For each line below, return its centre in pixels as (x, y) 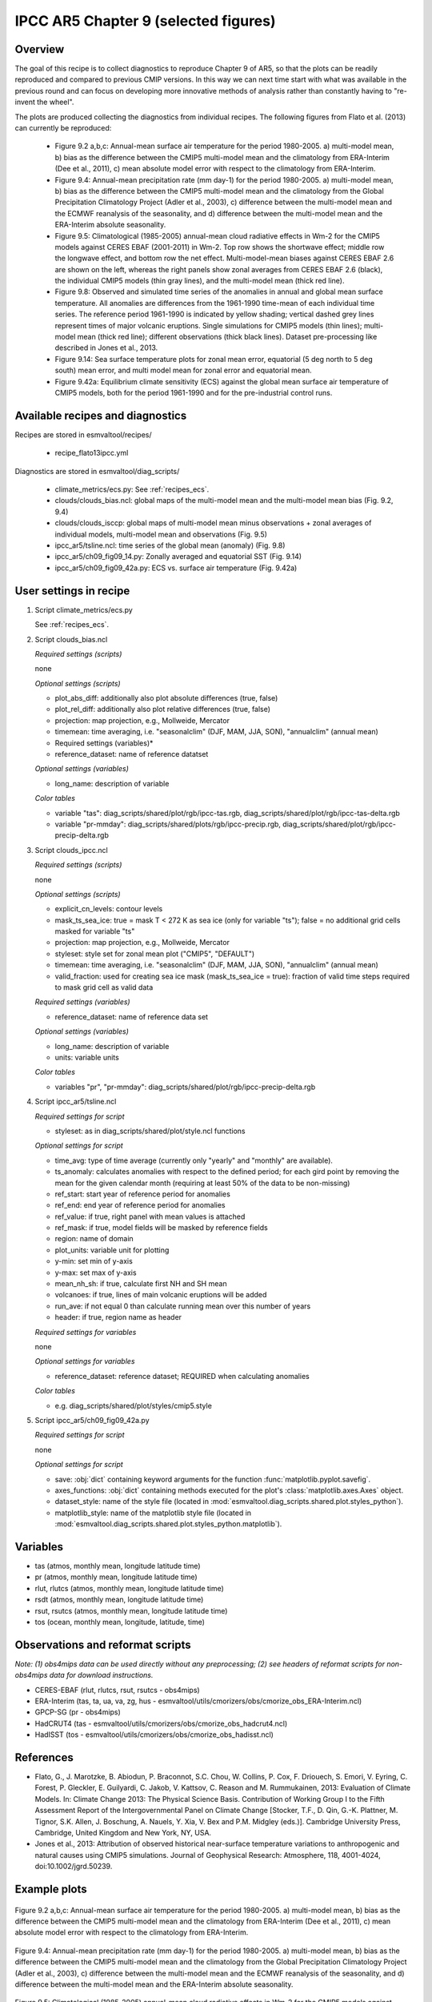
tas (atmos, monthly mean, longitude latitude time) (118, 1566)
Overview (40, 49)
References (44, 1757)
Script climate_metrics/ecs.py (84, 609)
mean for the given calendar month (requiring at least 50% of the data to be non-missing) (202, 1183)
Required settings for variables (86, 1332)
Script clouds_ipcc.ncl (71, 850)
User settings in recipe (72, 591)
